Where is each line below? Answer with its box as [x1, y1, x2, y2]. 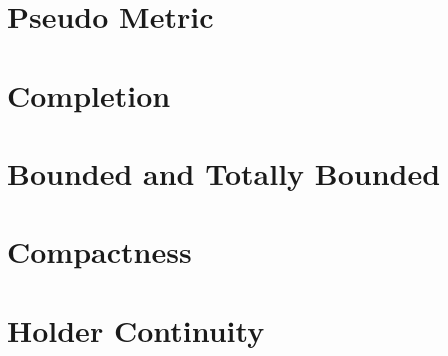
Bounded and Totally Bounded [7, 152, 441, 193]
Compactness [7, 231, 192, 272]
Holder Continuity [7, 309, 265, 350]
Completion [7, 74, 171, 115]
